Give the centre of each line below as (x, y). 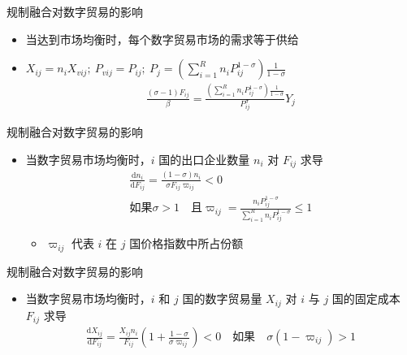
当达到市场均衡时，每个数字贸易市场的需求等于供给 (162, 39)
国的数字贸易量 (222, 299)
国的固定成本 (366, 299)
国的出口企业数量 (204, 159)
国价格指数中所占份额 (186, 243)
